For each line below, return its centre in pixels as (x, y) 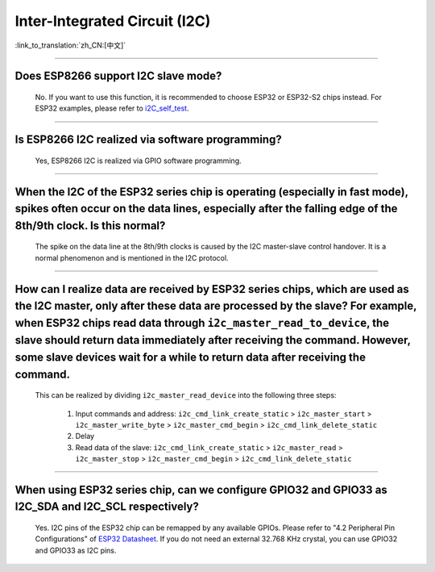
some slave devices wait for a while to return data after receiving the (191, 357)
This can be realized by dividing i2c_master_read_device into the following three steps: (186, 395)
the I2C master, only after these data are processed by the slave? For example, (216, 306)
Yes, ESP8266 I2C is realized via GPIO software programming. (138, 161)
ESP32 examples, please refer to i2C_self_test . (112, 108)
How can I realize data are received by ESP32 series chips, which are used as (212, 289)
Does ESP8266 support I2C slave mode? (118, 76)
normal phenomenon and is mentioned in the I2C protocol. (132, 257)
